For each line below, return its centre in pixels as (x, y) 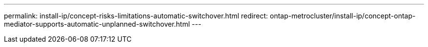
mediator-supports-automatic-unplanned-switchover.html (97, 24)
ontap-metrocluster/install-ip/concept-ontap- (343, 16)
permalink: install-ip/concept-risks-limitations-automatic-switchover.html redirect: (136, 16)
